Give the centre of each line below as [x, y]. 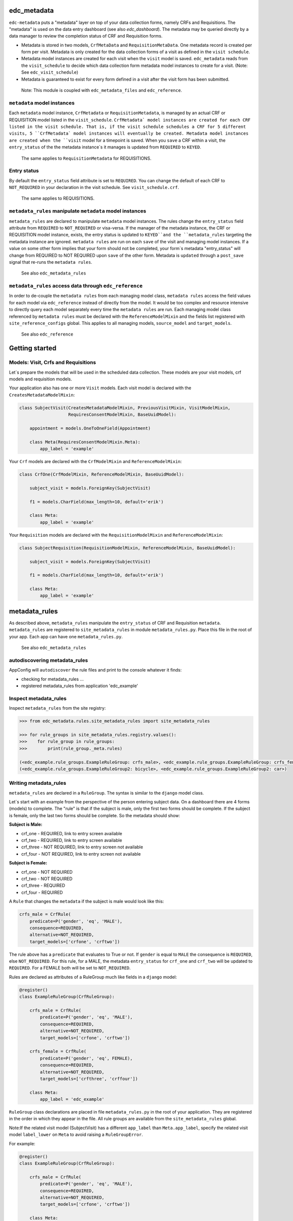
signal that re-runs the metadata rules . [51, 262]
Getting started [33, 348]
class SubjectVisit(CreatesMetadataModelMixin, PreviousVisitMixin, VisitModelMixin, [125, 408]
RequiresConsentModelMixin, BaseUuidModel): [122, 415]
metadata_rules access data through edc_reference [76, 286]
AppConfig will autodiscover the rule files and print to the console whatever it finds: [95, 670]
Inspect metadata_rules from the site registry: [57, 708]
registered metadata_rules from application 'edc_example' [80, 686]
